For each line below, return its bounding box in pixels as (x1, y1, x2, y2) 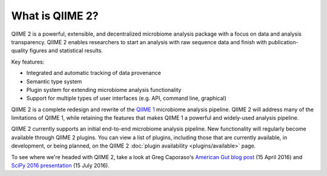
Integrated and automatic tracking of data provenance (26, 70, 162, 77)
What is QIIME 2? (11, 9, 99, 22)
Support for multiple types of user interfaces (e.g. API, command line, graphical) (26, 94, 226, 102)
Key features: (11, 58, 45, 65)
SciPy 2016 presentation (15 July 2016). (11, 162, 110, 169)
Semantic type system (26, 77, 82, 85)
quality (11, 47, 28, 54)
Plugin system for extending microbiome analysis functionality (26, 86, 182, 93)
